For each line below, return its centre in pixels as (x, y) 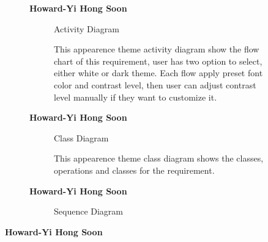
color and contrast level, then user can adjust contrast (155, 84)
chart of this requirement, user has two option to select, (158, 61)
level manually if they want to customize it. (136, 97)
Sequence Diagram (89, 211)
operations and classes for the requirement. (134, 170)
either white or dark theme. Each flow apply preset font (158, 73)
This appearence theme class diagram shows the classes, (159, 158)
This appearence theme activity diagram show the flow (157, 49)
